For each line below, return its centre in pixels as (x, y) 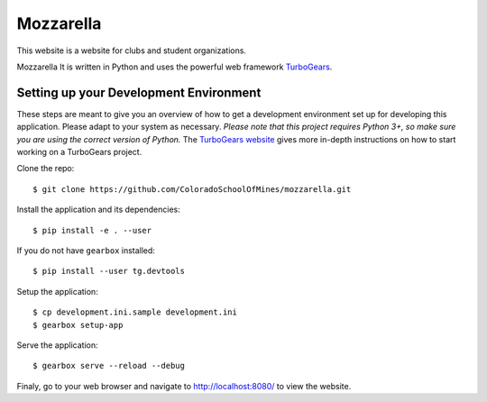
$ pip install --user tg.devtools (109, 271)
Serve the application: (57, 345)
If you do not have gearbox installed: (86, 250)
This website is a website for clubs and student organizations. (132, 50)
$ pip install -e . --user (92, 230)
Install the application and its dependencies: (98, 210)
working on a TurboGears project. (79, 152)
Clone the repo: (46, 169)
